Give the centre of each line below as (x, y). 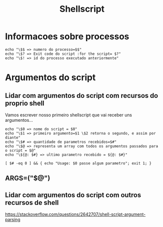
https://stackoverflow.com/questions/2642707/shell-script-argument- (75, 214)
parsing (13, 220)
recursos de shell (32, 202)
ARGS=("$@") (28, 178)
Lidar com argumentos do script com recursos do (82, 96)
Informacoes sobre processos (67, 36)
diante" (13, 137)
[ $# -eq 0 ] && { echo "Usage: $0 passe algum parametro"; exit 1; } (78, 163)
